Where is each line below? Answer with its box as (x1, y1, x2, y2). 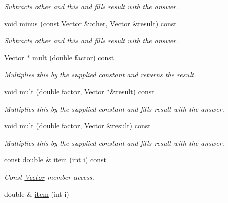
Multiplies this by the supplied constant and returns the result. (4, 69, 196, 80)
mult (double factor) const (32, 52, 115, 62)
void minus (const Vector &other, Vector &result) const (4, 18, 177, 28)
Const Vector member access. (4, 171, 94, 182)
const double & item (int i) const (4, 154, 106, 165)
